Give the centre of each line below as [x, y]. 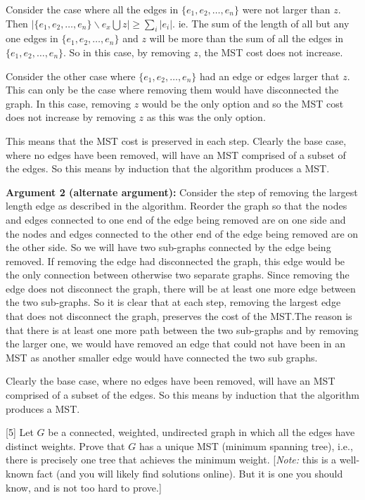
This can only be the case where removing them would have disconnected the [172, 90]
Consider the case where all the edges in [92, 9]
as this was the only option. [206, 117]
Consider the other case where [71, 76]
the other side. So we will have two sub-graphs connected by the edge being [168, 247]
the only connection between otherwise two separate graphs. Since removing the [178, 275]
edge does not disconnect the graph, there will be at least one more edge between [181, 288]
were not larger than [286, 9]
